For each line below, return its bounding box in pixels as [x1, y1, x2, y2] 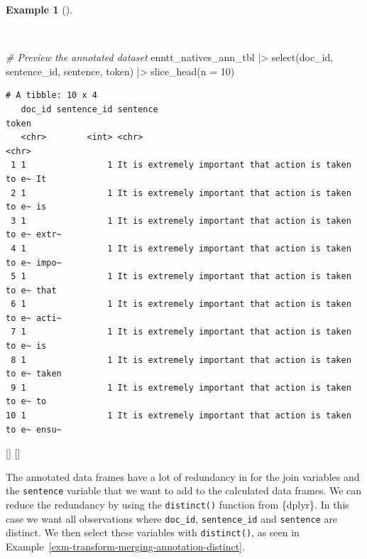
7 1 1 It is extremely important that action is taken [11, 327, 351, 337]
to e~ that [6, 285, 57, 295]
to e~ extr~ [6, 229, 62, 240]
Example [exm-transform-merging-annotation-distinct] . [6, 539, 245, 554]
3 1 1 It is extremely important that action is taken [11, 215, 351, 226]
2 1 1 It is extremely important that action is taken [11, 188, 351, 198]
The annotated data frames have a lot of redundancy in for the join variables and [6, 469, 360, 484]
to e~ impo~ [6, 257, 62, 268]
